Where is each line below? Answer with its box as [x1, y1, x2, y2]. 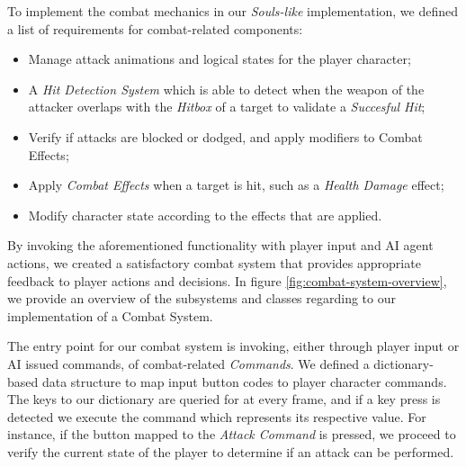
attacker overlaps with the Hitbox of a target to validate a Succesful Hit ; [28, 97, 426, 116]
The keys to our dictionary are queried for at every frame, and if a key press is [7, 390, 441, 409]
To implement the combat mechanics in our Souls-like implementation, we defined [7, 2, 459, 20]
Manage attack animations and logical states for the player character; [28, 49, 411, 68]
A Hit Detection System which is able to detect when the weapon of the [28, 79, 425, 98]
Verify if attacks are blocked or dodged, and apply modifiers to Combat [28, 127, 423, 146]
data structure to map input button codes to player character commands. [41, 372, 447, 391]
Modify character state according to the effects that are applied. [28, 205, 382, 224]
